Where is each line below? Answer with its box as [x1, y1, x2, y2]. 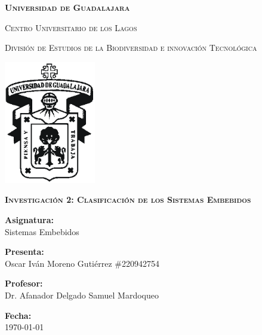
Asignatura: [5, 214, 54, 226]
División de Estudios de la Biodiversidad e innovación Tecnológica [5, 41, 257, 54]
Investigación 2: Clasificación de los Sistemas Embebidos [5, 193, 251, 206]
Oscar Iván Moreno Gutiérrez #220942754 [5, 257, 159, 269]
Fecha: [5, 309, 32, 321]
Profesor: [5, 277, 43, 290]
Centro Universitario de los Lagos [5, 21, 137, 33]
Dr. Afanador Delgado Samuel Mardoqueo [5, 289, 159, 301]
